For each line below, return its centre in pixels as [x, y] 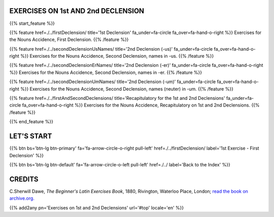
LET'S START [31, 136]
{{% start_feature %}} [32, 23]
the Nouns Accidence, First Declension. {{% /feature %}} [69, 40]
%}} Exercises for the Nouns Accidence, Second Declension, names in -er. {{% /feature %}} [106, 72]
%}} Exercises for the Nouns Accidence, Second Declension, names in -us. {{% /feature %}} [117, 56]
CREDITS [24, 179]
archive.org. [22, 198]
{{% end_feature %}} [31, 122]
